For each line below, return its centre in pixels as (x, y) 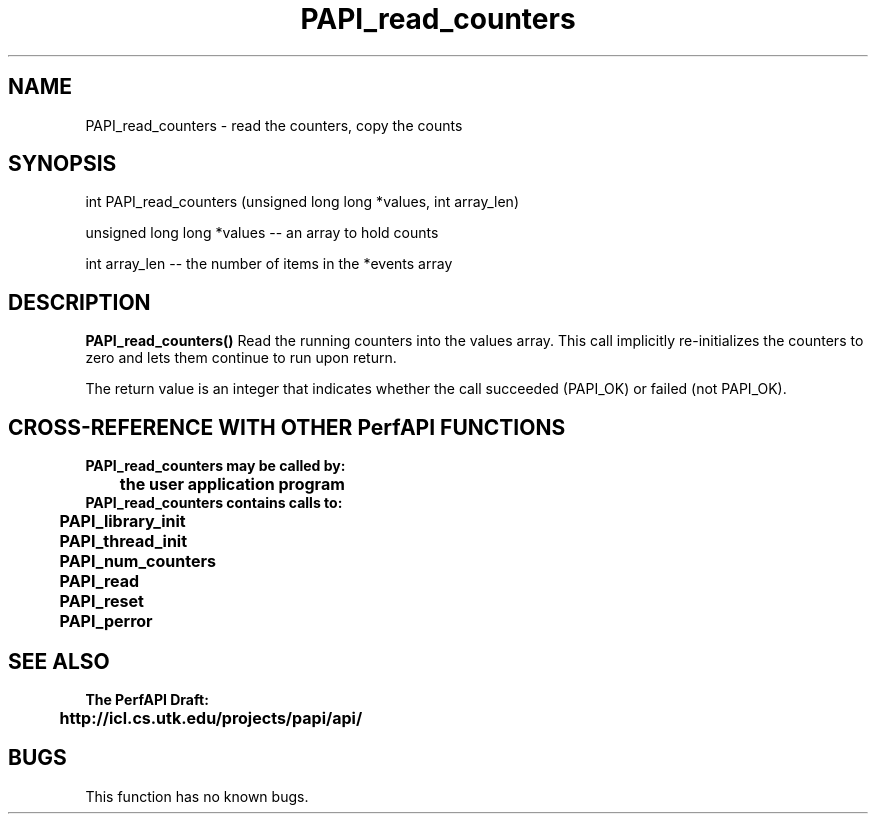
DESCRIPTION (79, 302)
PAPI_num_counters (137, 561)
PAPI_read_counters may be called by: (215, 466)
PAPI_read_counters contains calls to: (214, 503)
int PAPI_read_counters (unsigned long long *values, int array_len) (302, 202)
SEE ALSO (59, 661)
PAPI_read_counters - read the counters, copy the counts (274, 125)
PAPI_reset (101, 601)
